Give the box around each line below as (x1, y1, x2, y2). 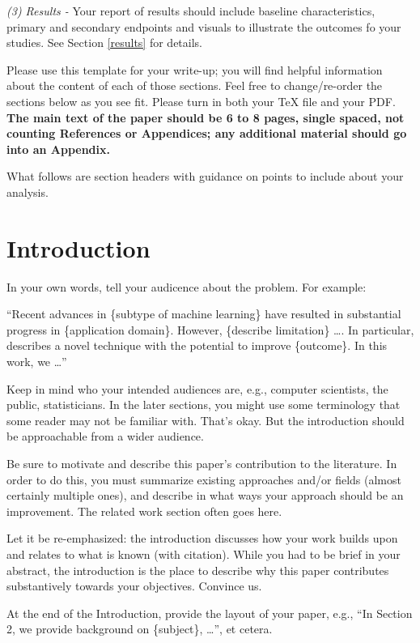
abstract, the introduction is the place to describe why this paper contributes (6, 561, 389, 578)
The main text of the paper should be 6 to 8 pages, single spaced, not (6, 109, 405, 126)
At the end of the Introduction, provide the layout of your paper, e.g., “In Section (6, 604, 413, 621)
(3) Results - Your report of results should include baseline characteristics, (6, 2, 375, 19)
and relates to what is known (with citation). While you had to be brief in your (6, 545, 401, 562)
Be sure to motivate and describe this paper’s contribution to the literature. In (6, 455, 397, 471)
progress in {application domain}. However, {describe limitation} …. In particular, (6, 321, 414, 338)
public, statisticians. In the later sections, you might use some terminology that (6, 396, 401, 413)
